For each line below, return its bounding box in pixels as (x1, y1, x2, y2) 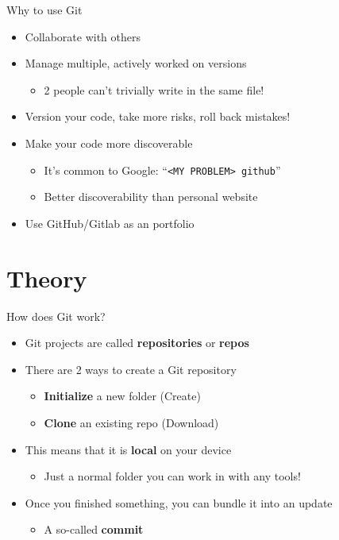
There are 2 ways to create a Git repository (25, 361, 237, 377)
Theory (6, 261, 87, 294)
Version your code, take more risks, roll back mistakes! (25, 108, 291, 125)
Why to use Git (6, 2, 83, 17)
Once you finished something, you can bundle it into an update (25, 494, 333, 511)
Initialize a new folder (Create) (44, 388, 201, 404)
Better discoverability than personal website (44, 188, 258, 205)
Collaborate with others (25, 28, 141, 44)
